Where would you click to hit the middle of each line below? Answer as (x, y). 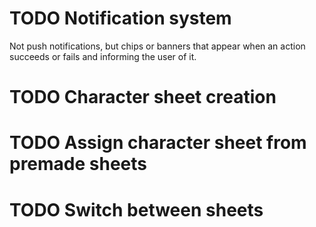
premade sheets (78, 164)
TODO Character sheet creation (143, 97)
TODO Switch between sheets (136, 209)
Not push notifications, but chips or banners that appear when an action (157, 46)
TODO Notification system (120, 18)
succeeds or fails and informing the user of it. (103, 56)
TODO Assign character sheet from (158, 143)
